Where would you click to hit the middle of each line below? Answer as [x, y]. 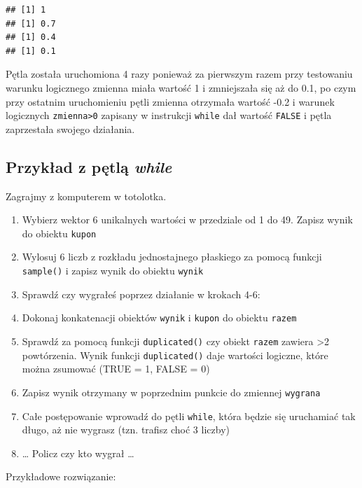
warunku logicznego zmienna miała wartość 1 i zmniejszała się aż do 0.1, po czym [181, 87]
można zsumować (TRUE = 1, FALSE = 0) [116, 369]
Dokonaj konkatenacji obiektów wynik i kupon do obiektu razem [159, 318]
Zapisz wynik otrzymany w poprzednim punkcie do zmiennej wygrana [171, 392]
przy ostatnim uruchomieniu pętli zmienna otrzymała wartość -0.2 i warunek [170, 101]
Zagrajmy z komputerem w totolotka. [86, 196]
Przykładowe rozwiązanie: [61, 476]
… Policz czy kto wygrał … [78, 453]
